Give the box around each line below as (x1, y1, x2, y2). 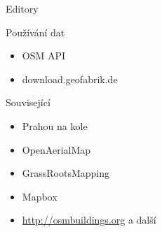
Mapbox (22, 189, 58, 203)
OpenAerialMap (22, 142, 91, 157)
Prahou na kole (22, 118, 88, 133)
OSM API (22, 48, 66, 63)
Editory (6, 1, 39, 15)
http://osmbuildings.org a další (22, 212, 156, 227)
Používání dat (6, 24, 65, 39)
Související (6, 95, 50, 110)
